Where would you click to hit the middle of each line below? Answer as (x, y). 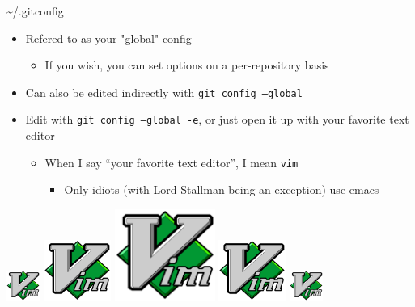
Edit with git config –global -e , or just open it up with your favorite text (217, 119)
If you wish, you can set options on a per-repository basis (187, 65)
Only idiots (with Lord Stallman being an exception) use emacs (222, 189)
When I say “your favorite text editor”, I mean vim (172, 162)
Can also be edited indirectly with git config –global (164, 92)
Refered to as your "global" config (108, 38)
